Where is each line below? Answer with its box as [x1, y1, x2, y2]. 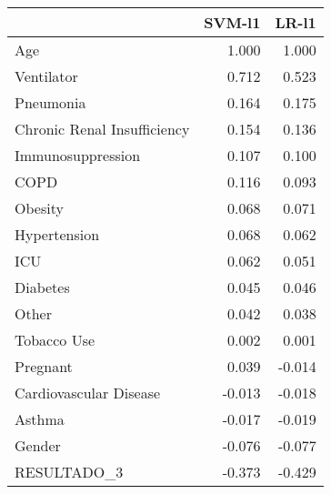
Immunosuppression [15, 145, 141, 166]
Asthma [15, 408, 65, 429]
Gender [15, 435, 61, 456]
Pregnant [15, 356, 73, 377]
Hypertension [15, 224, 100, 245]
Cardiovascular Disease [15, 382, 161, 403]
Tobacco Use [15, 329, 95, 350]
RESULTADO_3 [15, 461, 124, 482]
